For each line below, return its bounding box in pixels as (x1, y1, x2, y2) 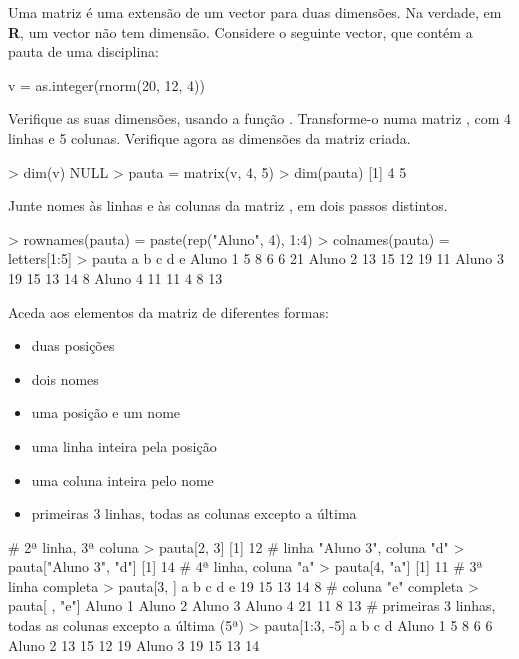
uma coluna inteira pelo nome (31, 469, 214, 490)
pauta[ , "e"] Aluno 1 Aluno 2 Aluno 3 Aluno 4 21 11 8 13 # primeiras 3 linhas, (8, 595, 496, 616)
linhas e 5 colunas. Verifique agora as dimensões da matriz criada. (8, 127, 411, 148)
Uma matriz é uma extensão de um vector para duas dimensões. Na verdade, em (8, 2, 502, 22)
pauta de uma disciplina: (8, 41, 159, 62)
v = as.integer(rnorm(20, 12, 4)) (8, 74, 205, 95)
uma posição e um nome (31, 402, 181, 423)
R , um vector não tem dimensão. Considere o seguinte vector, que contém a (8, 21, 473, 42)
